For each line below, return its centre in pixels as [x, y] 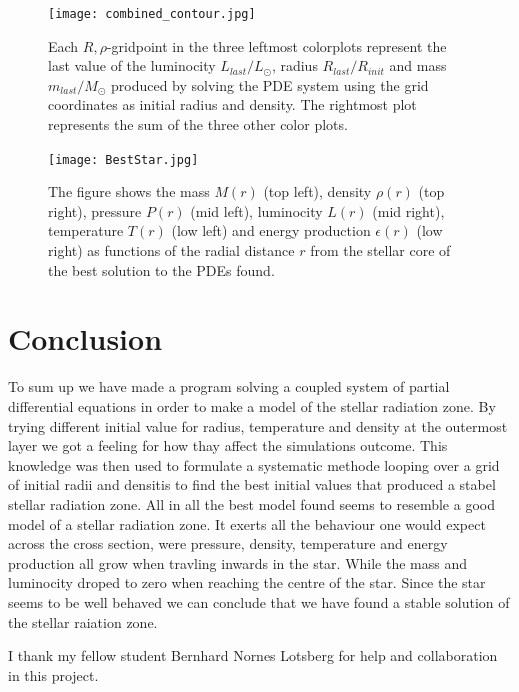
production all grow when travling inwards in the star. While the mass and [238, 562]
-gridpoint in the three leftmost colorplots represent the [276, 45]
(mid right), [408, 210]
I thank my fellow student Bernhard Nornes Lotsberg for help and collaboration [253, 655]
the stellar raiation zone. [83, 621]
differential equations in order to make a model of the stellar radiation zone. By [252, 405]
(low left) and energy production [271, 230]
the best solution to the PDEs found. [161, 269]
